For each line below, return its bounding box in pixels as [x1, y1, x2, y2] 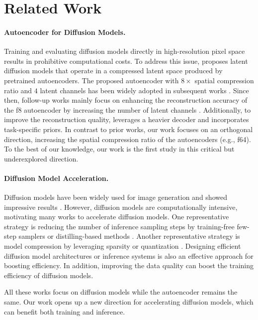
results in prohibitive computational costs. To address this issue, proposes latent [4, 55, 248, 66]
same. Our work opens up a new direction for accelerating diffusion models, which [4, 297, 254, 307]
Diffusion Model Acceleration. [4, 172, 109, 183]
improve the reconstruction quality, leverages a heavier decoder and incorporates [4, 114, 249, 125]
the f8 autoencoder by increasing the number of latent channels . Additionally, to [4, 104, 251, 115]
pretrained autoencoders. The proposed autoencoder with [4, 75, 179, 85]
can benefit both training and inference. [4, 306, 125, 317]
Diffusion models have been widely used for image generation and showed [4, 192, 227, 202]
